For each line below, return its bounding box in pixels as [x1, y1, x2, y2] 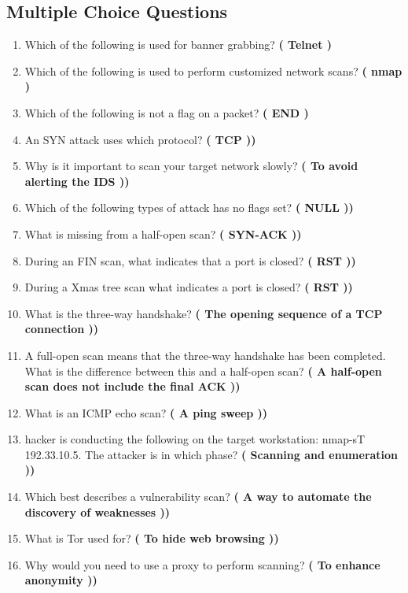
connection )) [24, 321, 99, 337]
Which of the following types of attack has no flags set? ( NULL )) [24, 199, 354, 216]
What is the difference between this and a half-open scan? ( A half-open [24, 362, 382, 379]
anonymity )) [24, 572, 97, 588]
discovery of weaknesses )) [24, 503, 171, 520]
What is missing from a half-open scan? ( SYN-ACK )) [24, 225, 302, 242]
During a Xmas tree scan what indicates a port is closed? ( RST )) [24, 279, 353, 295]
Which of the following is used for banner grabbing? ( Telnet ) [24, 36, 333, 53]
